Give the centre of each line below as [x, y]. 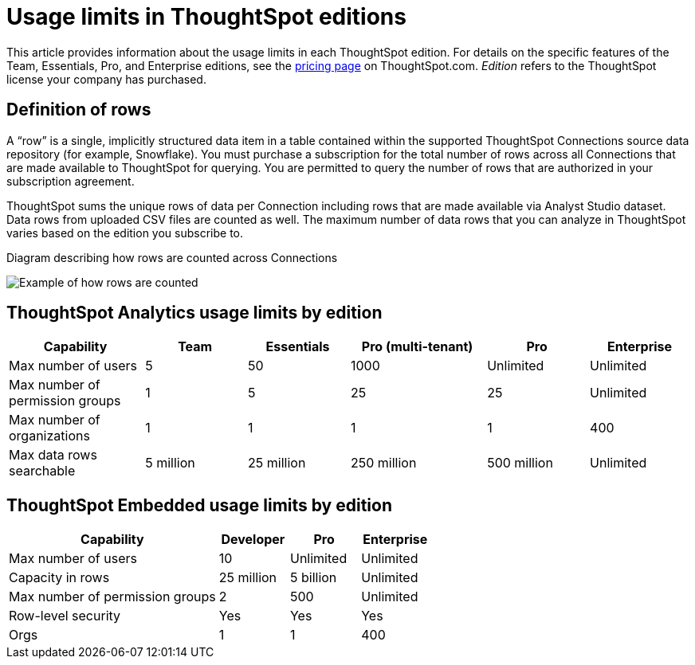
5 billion [313, 578]
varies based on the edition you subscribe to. [125, 233]
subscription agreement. [71, 181]
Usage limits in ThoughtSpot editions [206, 17]
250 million [383, 463]
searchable [42, 471]
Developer [253, 540]
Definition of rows [79, 110]
